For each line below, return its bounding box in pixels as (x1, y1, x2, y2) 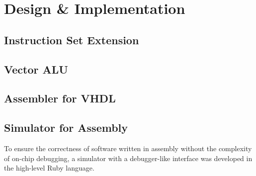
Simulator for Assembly (4, 120, 128, 135)
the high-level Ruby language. (4, 163, 94, 173)
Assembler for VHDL (4, 90, 116, 106)
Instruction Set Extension (4, 32, 139, 47)
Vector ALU (4, 61, 68, 77)
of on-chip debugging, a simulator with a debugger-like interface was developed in (4, 153, 253, 163)
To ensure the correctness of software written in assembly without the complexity (4, 143, 252, 153)
